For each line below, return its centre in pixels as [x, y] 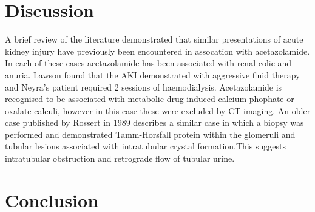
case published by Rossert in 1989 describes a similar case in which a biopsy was [154, 122]
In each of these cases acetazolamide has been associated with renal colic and [148, 63]
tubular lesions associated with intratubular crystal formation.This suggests [145, 146]
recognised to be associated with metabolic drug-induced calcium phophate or [150, 99]
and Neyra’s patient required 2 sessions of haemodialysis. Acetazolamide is [144, 87]
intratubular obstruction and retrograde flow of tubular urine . [120, 158]
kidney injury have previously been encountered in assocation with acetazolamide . [157, 51]
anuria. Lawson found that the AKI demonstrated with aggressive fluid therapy [153, 74]
